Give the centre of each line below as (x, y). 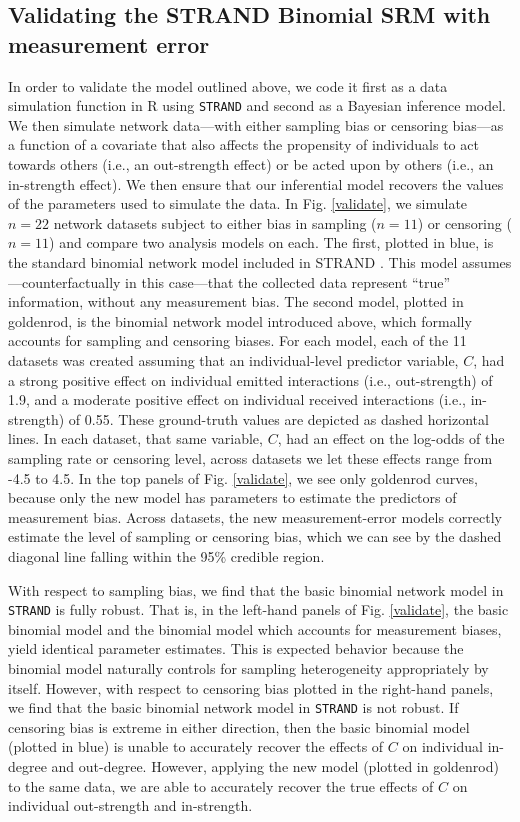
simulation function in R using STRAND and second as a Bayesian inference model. (257, 105)
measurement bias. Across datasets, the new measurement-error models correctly (255, 516)
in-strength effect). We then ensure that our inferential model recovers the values (256, 183)
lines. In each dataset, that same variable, (135, 438)
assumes (487, 262)
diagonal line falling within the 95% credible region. (166, 555)
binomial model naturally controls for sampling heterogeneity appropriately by (248, 667)
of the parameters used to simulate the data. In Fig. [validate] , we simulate (238, 203)
